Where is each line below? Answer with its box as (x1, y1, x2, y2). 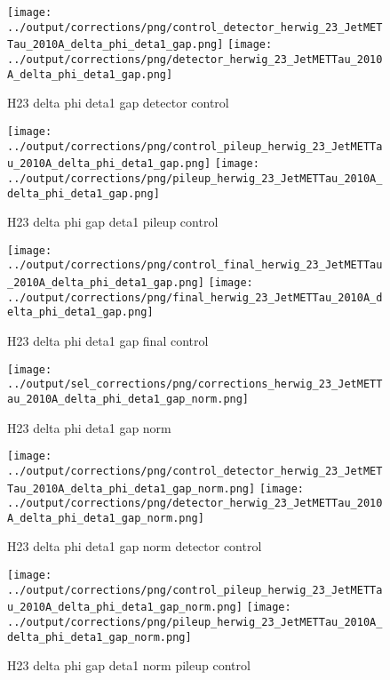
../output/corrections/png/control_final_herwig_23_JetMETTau (7, 259, 383, 272)
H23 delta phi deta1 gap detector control (7, 93, 229, 112)
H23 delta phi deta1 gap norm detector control (7, 537, 262, 556)
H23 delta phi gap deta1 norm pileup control (7, 656, 251, 675)
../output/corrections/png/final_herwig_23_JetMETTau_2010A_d (7, 291, 383, 304)
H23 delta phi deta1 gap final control (7, 332, 209, 350)
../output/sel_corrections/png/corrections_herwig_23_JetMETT (7, 378, 383, 391)
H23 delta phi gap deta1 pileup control (7, 212, 219, 231)
